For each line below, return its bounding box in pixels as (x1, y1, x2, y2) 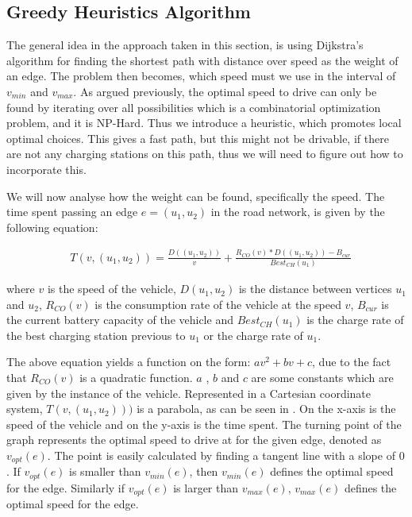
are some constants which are (251, 369, 394, 386)
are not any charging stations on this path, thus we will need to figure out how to (6, 145, 403, 162)
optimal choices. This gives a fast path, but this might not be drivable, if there (6, 129, 389, 146)
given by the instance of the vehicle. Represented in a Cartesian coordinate (6, 384, 372, 401)
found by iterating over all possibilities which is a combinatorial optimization (6, 98, 381, 115)
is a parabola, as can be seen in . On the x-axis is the (137, 400, 396, 417)
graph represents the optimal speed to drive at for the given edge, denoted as (6, 431, 382, 448)
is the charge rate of (306, 311, 404, 328)
